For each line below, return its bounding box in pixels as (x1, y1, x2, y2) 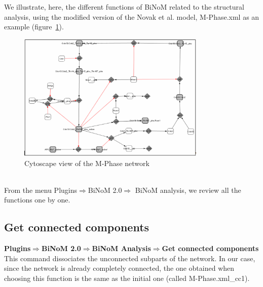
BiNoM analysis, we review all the (135, 184, 241, 195)
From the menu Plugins (4, 184, 78, 195)
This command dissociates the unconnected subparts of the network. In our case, (4, 253, 255, 263)
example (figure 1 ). (4, 21, 64, 32)
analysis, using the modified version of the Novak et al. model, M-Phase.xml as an (4, 11, 259, 22)
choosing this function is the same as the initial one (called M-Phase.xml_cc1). (4, 272, 250, 283)
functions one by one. (4, 194, 70, 205)
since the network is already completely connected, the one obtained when (4, 263, 235, 273)
